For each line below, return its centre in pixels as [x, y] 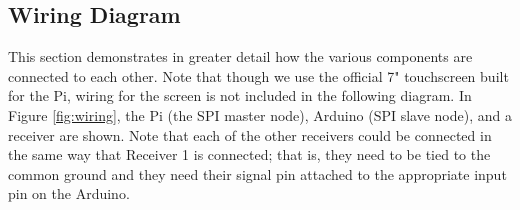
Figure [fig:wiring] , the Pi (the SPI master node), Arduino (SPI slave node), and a [260, 114]
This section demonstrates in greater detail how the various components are [240, 56]
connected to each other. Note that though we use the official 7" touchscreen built [258, 75]
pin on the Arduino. [69, 193]
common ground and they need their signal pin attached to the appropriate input [257, 173]
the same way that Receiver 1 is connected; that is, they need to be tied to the [249, 154]
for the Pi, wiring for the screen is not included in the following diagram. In [240, 95]
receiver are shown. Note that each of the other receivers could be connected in [250, 134]
